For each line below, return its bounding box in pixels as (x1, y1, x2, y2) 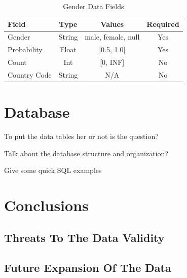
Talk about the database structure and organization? (4, 148, 168, 158)
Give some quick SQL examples (4, 165, 102, 176)
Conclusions (4, 195, 89, 216)
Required (146, 18, 179, 29)
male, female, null (85, 31, 140, 42)
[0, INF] (100, 57, 125, 67)
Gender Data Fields (63, 1, 124, 11)
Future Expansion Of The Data (4, 259, 171, 275)
